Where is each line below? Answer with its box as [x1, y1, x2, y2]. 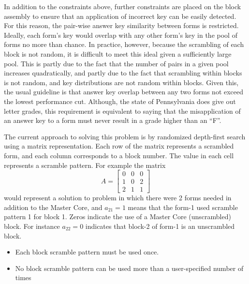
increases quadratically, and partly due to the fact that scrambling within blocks [4, 68, 242, 78]
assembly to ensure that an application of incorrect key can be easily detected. [4, 11, 236, 21]
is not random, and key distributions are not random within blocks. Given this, [4, 77, 239, 87]
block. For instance [4, 221, 60, 231]
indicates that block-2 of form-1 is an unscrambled [85, 221, 235, 231]
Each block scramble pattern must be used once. [15, 247, 159, 257]
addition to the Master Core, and [4, 202, 103, 212]
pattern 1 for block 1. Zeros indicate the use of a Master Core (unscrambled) [4, 211, 231, 222]
